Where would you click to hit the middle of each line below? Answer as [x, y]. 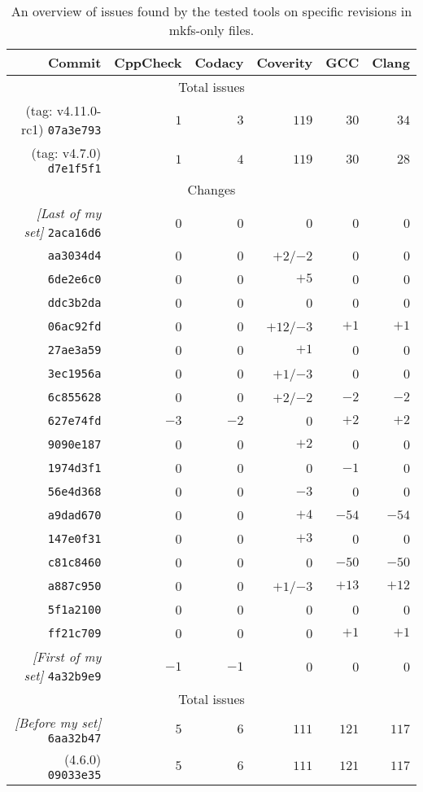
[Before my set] [58, 722]
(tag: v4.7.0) [66, 153]
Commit [74, 62]
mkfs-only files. [211, 30]
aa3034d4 [74, 255]
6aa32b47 [74, 738]
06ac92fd [74, 326]
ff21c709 [74, 633]
